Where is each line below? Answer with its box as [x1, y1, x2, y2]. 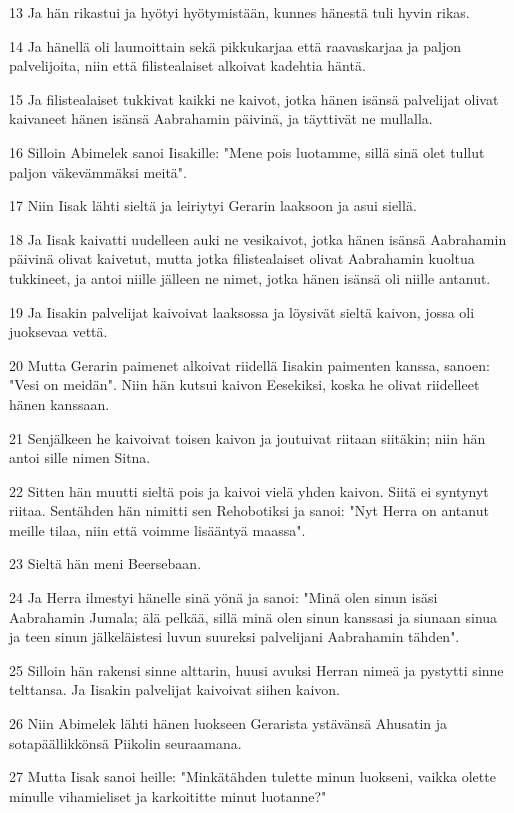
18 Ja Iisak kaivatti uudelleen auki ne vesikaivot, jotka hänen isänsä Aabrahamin [9, 228, 507, 249]
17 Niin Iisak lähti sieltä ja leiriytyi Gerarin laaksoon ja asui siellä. [9, 195, 417, 216]
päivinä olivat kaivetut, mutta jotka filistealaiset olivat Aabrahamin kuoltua [9, 248, 475, 269]
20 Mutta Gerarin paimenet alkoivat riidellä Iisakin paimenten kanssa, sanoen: [9, 354, 490, 375]
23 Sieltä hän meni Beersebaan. [9, 553, 202, 574]
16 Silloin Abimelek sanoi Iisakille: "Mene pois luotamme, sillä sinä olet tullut [9, 141, 485, 162]
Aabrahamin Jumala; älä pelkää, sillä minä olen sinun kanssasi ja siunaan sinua [9, 606, 498, 627]
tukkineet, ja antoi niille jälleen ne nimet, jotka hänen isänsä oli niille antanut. [9, 267, 491, 288]
